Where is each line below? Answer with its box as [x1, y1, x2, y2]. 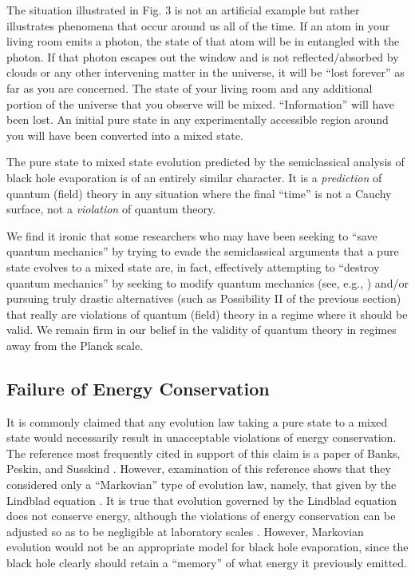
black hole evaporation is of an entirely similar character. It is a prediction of [6, 169, 382, 185]
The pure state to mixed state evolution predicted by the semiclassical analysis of [6, 153, 405, 170]
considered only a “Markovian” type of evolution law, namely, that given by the [6, 476, 397, 493]
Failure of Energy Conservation [6, 375, 270, 400]
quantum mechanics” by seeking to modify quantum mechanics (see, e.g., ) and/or [6, 274, 409, 291]
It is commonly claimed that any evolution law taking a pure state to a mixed [6, 413, 388, 430]
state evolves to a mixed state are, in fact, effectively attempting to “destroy [6, 258, 380, 275]
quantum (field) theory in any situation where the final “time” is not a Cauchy [6, 185, 392, 201]
